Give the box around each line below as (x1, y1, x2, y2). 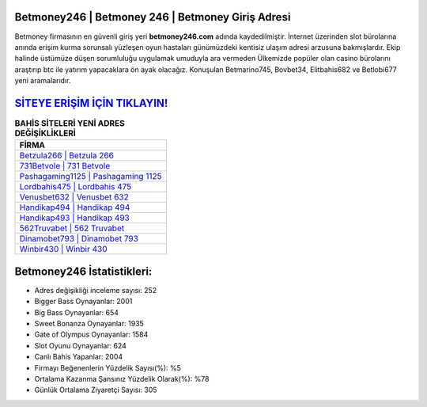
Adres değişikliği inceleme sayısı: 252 (34, 285, 157, 295)
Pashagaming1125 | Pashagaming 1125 (19, 171, 162, 182)
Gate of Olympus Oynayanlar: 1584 (34, 329, 149, 340)
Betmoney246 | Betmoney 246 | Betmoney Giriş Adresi (14, 10, 291, 24)
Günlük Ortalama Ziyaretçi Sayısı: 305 (34, 385, 157, 395)
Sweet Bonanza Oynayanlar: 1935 (34, 319, 144, 329)
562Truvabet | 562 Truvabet (19, 223, 125, 234)
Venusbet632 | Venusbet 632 (19, 192, 130, 203)
